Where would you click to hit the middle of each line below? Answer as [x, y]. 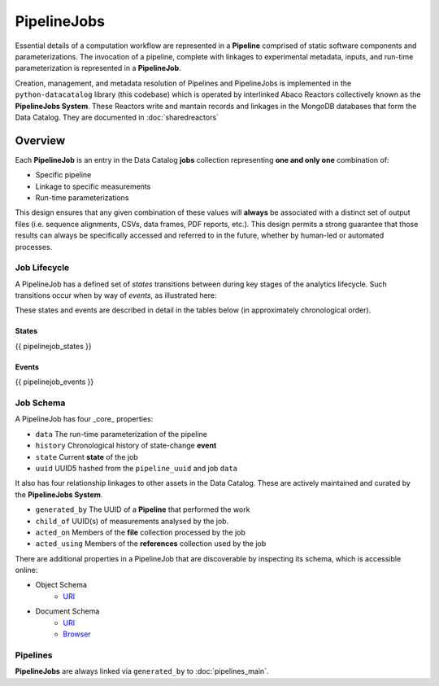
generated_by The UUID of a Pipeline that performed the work [143, 509]
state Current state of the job [87, 457]
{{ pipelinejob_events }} [54, 382]
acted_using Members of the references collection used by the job [151, 544]
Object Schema [61, 585]
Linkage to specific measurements [93, 186]
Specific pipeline [63, 175]
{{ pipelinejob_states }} [54, 346]
